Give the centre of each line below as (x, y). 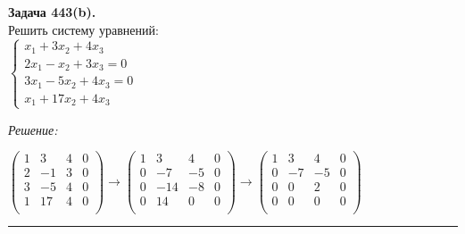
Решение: (33, 129)
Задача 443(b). (52, 12)
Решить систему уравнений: (83, 29)
